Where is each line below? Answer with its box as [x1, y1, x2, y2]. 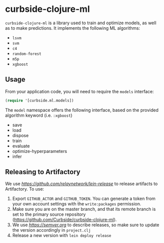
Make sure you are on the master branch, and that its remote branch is [12, 206, 156, 212]
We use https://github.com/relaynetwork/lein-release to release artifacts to [5, 181, 158, 187]
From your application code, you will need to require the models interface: [5, 88, 154, 95]
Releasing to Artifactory [5, 168, 81, 176]
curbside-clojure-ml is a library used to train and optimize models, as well [5, 20, 157, 26]
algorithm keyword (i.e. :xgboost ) [5, 112, 73, 118]
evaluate [12, 143, 30, 149]
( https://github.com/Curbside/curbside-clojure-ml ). [12, 217, 117, 223]
